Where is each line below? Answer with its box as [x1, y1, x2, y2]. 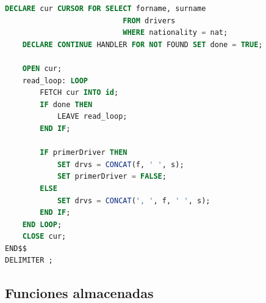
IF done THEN [40, 100, 93, 109]
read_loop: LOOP [22, 76, 88, 85]
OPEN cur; [22, 64, 62, 73]
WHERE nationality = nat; [123, 28, 228, 37]
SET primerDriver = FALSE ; [57, 172, 167, 181]
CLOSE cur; [22, 232, 66, 241]
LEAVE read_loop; [57, 112, 128, 121]
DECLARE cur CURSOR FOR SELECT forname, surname [5, 4, 206, 13]
